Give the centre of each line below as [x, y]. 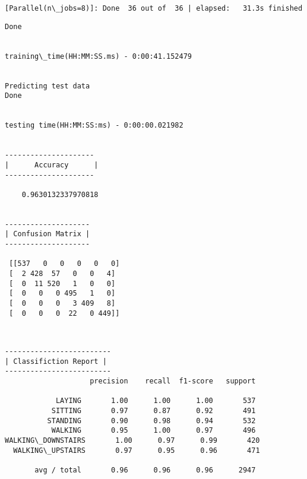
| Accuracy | [52, 165]
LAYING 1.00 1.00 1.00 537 [156, 401]
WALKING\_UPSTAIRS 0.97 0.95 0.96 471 [137, 450]
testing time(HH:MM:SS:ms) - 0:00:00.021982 [94, 126]
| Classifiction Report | [56, 361]
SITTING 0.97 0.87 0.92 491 [153, 410]
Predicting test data [48, 86]
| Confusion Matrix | [48, 234]
